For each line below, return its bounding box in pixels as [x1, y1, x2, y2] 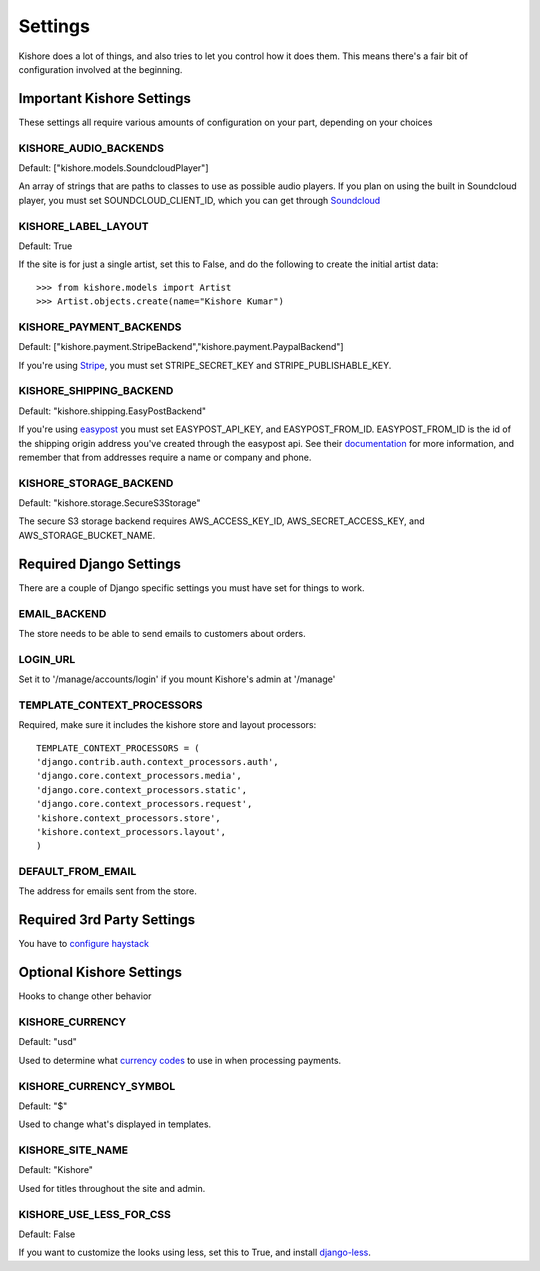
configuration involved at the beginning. [18, 63, 183, 75]
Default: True [18, 240, 73, 252]
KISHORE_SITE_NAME [18, 1143, 129, 1157]
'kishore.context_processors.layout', [36, 826, 227, 837]
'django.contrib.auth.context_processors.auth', [36, 756, 279, 767]
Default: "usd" [18, 1036, 77, 1048]
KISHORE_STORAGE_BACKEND [18, 476, 174, 490]
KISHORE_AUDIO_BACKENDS [18, 141, 165, 155]
